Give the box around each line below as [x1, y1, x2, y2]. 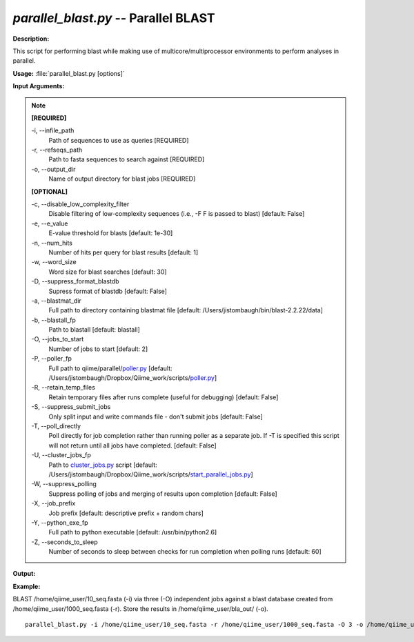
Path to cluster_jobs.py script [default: [48, 461, 158, 469]
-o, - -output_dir [31, 165, 76, 173]
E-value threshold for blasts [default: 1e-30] [48, 229, 173, 237]
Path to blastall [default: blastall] [48, 325, 141, 334]
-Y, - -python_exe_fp [31, 518, 88, 527]
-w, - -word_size [31, 258, 77, 266]
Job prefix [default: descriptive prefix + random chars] [48, 509, 204, 517]
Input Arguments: [12, 82, 65, 90]
